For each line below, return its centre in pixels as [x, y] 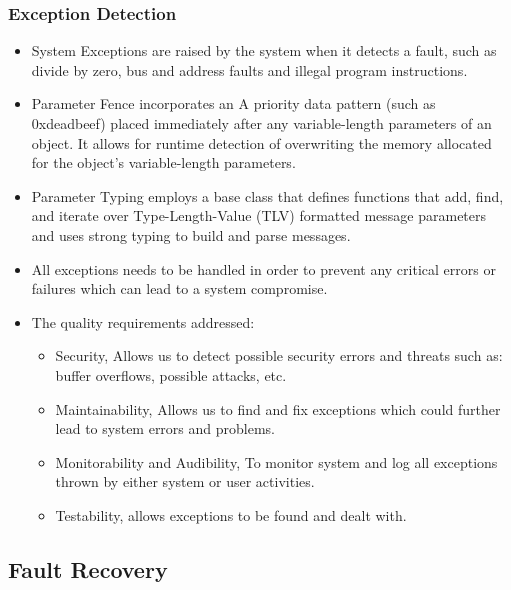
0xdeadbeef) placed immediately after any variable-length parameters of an [261, 123]
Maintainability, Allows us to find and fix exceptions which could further [278, 408]
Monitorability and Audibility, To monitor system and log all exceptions [276, 461]
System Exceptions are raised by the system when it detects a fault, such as [264, 50]
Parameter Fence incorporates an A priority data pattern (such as [233, 103]
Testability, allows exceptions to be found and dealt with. [231, 514]
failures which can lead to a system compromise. [179, 288]
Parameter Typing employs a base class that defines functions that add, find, [267, 195]
